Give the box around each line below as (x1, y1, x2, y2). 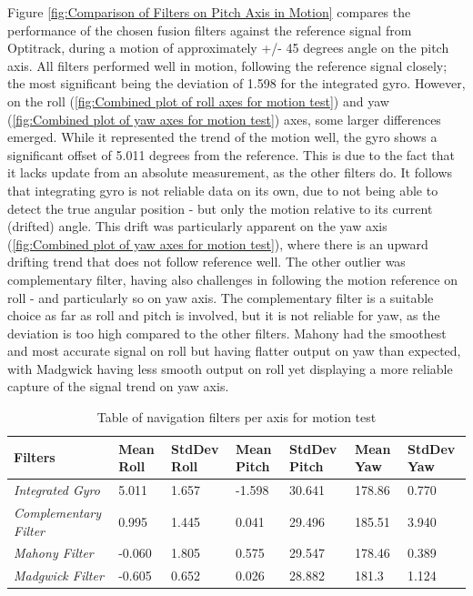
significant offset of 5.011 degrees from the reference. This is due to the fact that (7, 145, 456, 164)
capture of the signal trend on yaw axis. (7, 377, 229, 396)
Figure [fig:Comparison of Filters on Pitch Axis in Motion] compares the (7, 3, 411, 21)
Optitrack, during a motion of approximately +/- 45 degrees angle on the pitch (7, 38, 449, 57)
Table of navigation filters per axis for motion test (96, 408, 377, 427)
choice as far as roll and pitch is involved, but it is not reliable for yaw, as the (7, 306, 440, 325)
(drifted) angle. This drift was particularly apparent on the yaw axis (7, 217, 387, 236)
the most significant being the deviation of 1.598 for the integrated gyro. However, (7, 74, 466, 93)
